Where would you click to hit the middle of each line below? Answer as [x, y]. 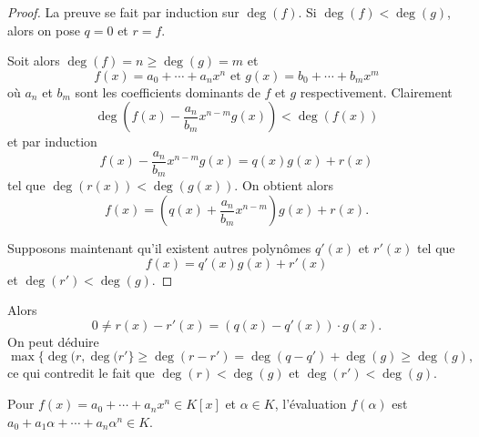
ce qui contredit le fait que [81, 373]
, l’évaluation [311, 404]
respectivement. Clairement [376, 91]
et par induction [52, 142]
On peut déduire [53, 341]
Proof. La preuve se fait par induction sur [123, 12]
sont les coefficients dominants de [168, 91]
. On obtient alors [284, 185]
